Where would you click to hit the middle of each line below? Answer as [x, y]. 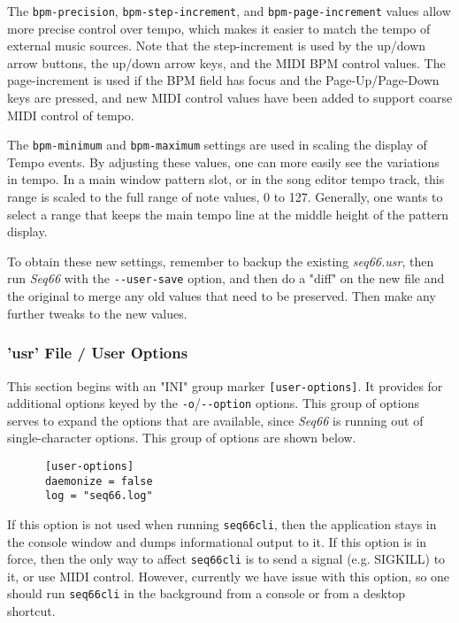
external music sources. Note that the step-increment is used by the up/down [217, 46]
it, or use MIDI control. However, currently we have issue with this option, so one [229, 576]
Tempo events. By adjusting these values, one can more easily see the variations [223, 162]
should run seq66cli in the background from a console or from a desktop [207, 593]
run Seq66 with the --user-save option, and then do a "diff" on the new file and [226, 278]
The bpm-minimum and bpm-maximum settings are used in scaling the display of [217, 145]
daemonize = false [99, 481]
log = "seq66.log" [99, 496]
